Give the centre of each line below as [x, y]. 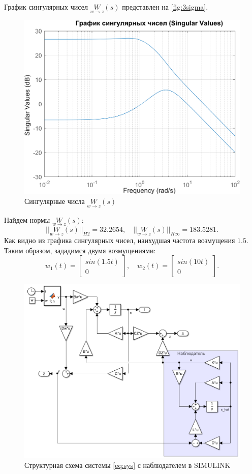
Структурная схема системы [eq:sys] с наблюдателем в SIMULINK [128, 465]
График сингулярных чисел [46, 7]
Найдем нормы [27, 219]
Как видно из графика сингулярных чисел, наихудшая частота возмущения [120, 240]
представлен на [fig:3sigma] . [165, 7]
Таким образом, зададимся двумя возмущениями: [80, 250]
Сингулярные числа [55, 201]
